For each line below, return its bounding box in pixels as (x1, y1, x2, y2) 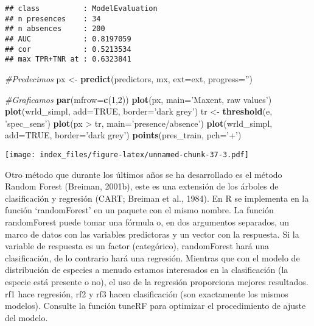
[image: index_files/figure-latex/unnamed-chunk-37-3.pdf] (5, 150, 249, 159)
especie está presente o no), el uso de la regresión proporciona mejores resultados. (5, 275, 309, 288)
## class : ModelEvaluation (5, 4, 158, 13)
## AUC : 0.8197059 (5, 34, 131, 43)
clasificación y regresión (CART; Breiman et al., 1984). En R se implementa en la (5, 191, 309, 204)
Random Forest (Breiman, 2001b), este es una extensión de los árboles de (5, 180, 279, 193)
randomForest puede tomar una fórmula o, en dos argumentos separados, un (5, 215, 290, 228)
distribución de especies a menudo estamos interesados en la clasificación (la (5, 263, 288, 276)
